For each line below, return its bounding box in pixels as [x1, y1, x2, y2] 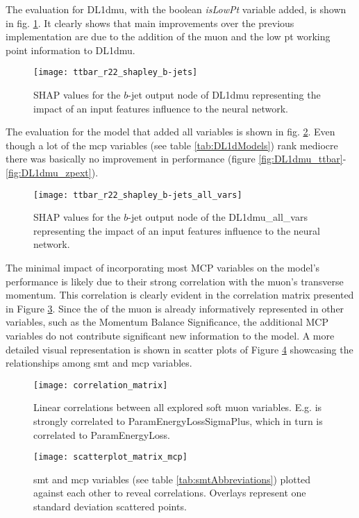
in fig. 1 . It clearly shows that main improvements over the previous [6, 15, 294, 30]
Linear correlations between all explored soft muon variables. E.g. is [33, 400, 322, 415]
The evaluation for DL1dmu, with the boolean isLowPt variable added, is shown [6, 2, 347, 16]
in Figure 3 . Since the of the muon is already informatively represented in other [6, 301, 344, 315]
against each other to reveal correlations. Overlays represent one [33, 485, 306, 500]
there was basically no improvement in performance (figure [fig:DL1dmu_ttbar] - [6, 151, 347, 166]
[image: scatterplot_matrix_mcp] [33, 452, 187, 462]
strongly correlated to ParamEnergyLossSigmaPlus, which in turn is [33, 414, 323, 428]
